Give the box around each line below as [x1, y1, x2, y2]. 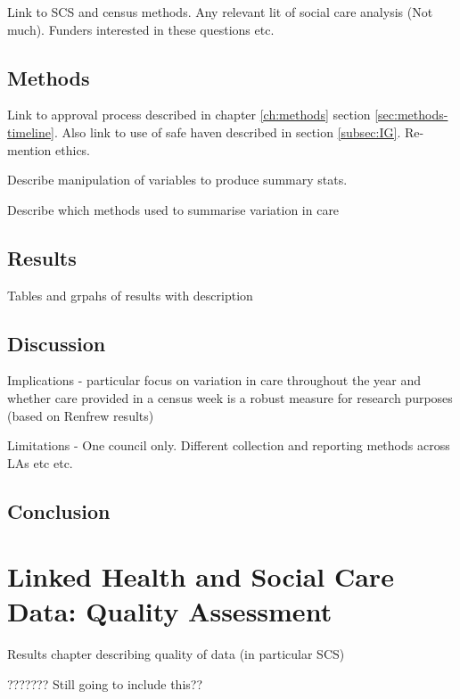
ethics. [55, 140, 91, 159]
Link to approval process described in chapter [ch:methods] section [7, 105, 371, 124]
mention [7, 140, 52, 159]
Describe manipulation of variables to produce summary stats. [7, 170, 348, 189]
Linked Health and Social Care [7, 558, 394, 595]
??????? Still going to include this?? [7, 675, 203, 694]
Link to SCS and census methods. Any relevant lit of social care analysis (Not [7, 3, 433, 21]
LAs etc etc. [7, 453, 73, 472]
